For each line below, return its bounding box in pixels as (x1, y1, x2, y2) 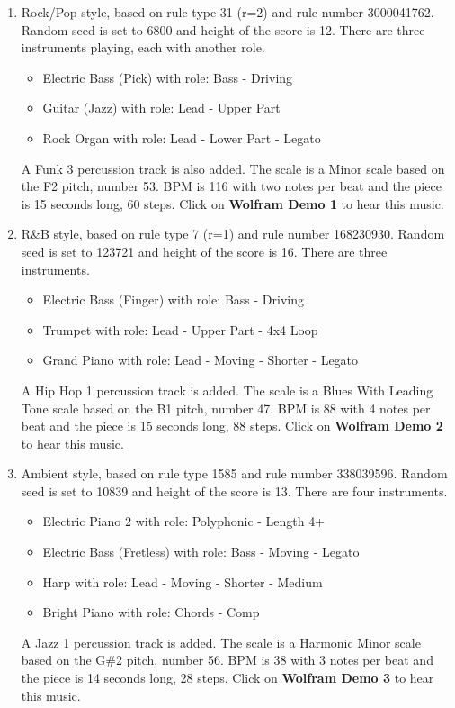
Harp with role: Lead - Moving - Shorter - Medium (42, 572, 323, 591)
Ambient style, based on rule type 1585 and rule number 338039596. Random (21, 464, 448, 483)
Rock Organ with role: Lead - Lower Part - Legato (42, 128, 321, 147)
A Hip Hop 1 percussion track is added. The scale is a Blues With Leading (21, 380, 433, 399)
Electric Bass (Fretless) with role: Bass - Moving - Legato (42, 542, 360, 561)
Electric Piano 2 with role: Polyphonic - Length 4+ (42, 512, 326, 531)
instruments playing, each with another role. (21, 38, 265, 57)
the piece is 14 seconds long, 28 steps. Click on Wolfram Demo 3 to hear (21, 668, 434, 687)
